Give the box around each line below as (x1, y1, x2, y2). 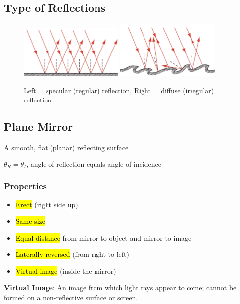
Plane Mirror (4, 119, 73, 134)
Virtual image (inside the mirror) (15, 265, 116, 276)
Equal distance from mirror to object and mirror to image (15, 232, 192, 243)
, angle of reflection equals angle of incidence (26, 158, 161, 169)
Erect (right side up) (15, 199, 78, 209)
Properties (4, 180, 47, 192)
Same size (15, 216, 45, 226)
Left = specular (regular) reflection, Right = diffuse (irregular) (24, 85, 214, 95)
